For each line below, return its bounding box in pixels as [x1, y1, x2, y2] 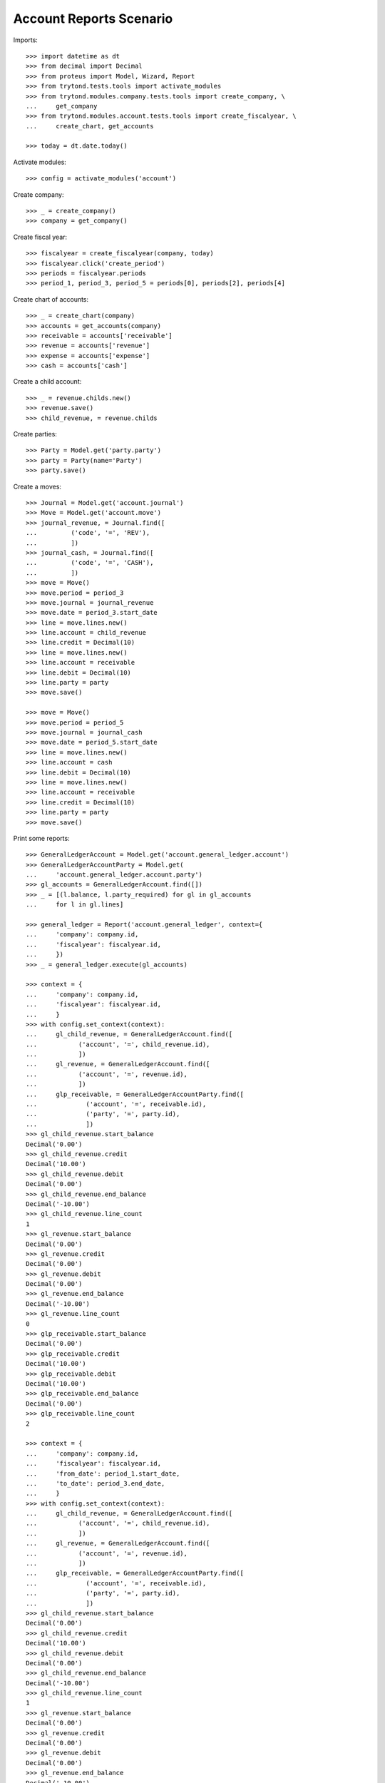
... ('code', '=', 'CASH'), [26, 558, 154, 567]
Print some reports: [13, 834, 71, 842]
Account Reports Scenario [13, 11, 173, 26]
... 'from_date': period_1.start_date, [26, 1469, 180, 1478]
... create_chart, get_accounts [26, 122, 154, 130]
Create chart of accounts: [13, 295, 89, 303]
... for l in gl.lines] [26, 901, 124, 909]
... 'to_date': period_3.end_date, [26, 1479, 165, 1487]
